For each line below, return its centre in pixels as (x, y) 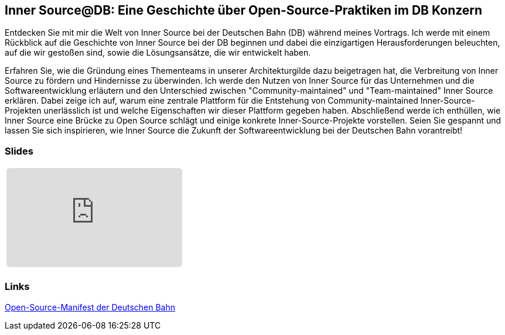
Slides (19, 151)
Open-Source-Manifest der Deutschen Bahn (90, 307)
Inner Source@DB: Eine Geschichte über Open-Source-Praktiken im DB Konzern (244, 10)
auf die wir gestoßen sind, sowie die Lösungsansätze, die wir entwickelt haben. (158, 53)
